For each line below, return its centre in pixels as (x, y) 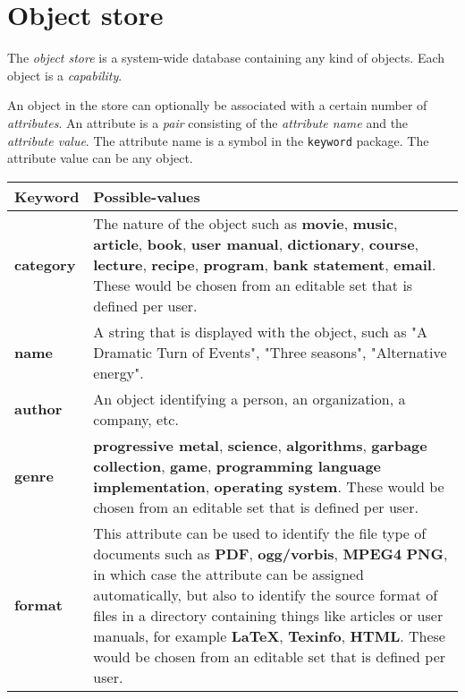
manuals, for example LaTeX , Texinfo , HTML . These (269, 635)
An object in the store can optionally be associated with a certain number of (217, 105)
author (38, 409)
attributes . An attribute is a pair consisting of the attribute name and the (208, 122)
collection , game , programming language (237, 465)
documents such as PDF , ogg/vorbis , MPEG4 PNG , (271, 553)
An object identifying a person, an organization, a (249, 398)
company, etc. (136, 419)
